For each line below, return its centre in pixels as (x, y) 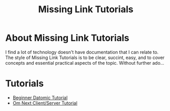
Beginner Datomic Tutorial (40, 97)
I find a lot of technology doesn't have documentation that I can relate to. (82, 52)
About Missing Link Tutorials (67, 38)
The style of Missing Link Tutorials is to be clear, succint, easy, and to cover (85, 58)
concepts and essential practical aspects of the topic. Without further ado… (85, 63)
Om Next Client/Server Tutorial (45, 103)
